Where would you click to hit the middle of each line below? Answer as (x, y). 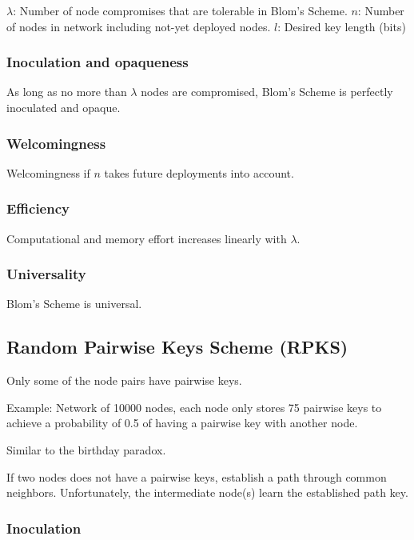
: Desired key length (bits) (342, 26)
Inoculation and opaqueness (98, 62)
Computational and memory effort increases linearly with (147, 238)
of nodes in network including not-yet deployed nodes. (139, 26)
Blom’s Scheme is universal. (74, 304)
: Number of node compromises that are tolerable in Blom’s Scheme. (180, 10)
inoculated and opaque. (64, 107)
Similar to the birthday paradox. (86, 450)
